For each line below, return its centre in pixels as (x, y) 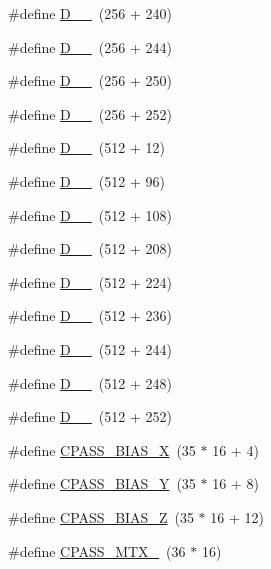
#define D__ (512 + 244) (90, 348)
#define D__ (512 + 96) (86, 180)
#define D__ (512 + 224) (90, 281)
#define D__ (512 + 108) (90, 214)
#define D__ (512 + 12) (86, 147)
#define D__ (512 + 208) (90, 248)
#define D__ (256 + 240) (90, 13)
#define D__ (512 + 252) (90, 416)
